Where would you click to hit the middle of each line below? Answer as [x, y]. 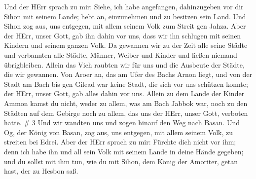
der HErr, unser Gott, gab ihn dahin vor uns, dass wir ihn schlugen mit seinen [123, 35]
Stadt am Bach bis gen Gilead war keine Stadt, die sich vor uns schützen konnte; [126, 84]
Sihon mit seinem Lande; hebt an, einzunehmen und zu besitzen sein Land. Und [125, 16]
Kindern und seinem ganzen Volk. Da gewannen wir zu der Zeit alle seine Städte [126, 45]
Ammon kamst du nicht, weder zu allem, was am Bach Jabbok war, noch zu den [126, 103]
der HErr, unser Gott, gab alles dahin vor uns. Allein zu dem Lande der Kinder [124, 93]
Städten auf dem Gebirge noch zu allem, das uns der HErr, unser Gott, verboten [126, 113]
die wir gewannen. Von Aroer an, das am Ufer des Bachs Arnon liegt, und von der [128, 74]
